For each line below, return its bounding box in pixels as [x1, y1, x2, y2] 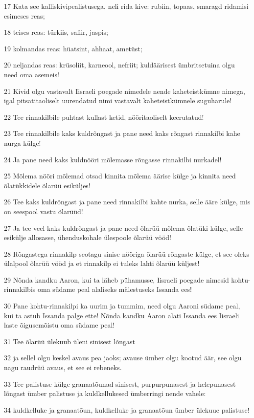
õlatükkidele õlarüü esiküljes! [4, 180, 91, 190]
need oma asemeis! [4, 69, 59, 79]
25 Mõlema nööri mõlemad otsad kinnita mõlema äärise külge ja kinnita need [4, 171, 236, 181]
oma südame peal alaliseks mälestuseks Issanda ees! [37, 284, 192, 294]
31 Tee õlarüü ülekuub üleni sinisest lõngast [4, 336, 135, 346]
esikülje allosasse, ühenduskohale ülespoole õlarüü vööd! [4, 232, 171, 242]
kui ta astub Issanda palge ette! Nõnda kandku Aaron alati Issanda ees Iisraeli [4, 310, 239, 320]
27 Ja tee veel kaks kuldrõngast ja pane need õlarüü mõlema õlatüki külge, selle [4, 222, 243, 233]
